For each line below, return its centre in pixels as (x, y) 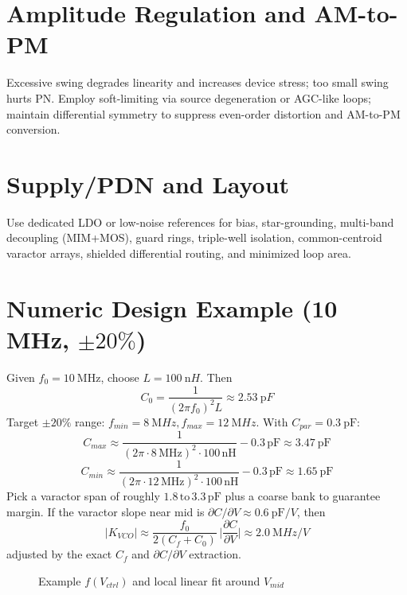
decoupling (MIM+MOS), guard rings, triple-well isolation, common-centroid (194, 237)
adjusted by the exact (59, 554)
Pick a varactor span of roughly (83, 496)
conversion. (33, 129)
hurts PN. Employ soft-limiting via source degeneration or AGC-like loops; (189, 97)
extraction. (215, 554)
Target (23, 421)
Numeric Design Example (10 (172, 307)
